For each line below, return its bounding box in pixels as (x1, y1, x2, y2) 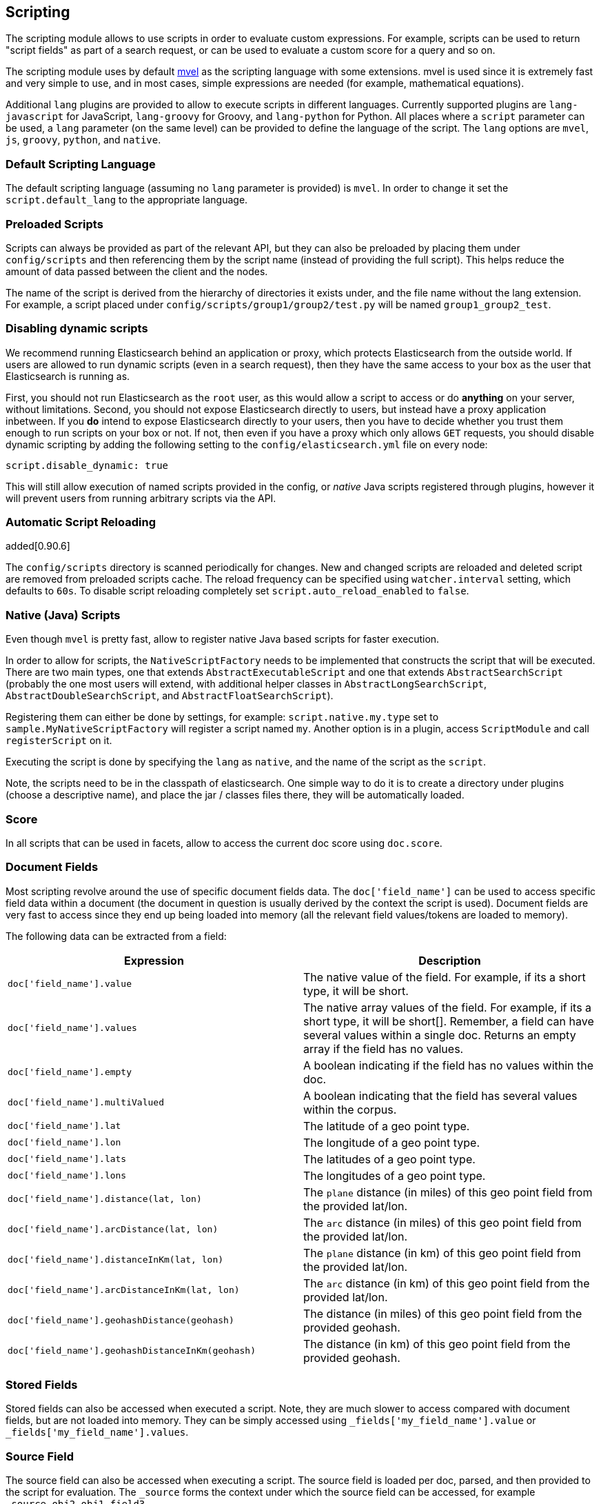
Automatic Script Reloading (6, 515, 156, 530)
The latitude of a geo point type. (303, 1119, 470, 1133)
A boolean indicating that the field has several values (303, 1088, 578, 1103)
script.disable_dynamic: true (6, 459, 169, 471)
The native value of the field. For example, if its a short (303, 970, 586, 984)
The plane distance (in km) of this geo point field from (303, 1245, 581, 1260)
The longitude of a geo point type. (303, 1135, 480, 1150)
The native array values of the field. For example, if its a (303, 1000, 592, 1014)
